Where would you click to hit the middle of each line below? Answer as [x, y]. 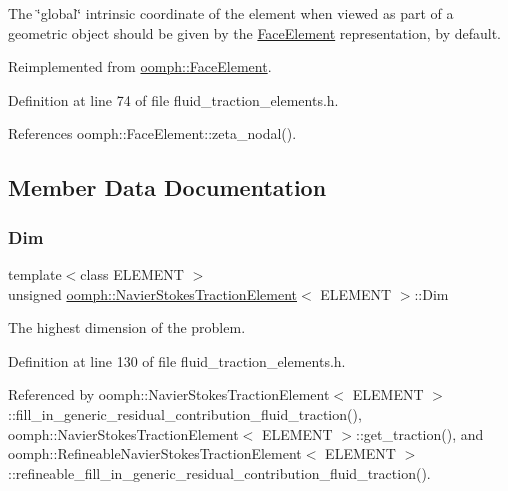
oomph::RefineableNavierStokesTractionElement [155, 453]
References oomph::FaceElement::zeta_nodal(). [152, 133]
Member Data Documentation [167, 187]
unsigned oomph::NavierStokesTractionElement [153, 293]
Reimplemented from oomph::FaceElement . [140, 66]
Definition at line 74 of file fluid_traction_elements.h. [173, 99]
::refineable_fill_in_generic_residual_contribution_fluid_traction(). [219, 472]
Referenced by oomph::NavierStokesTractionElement [169, 394]
